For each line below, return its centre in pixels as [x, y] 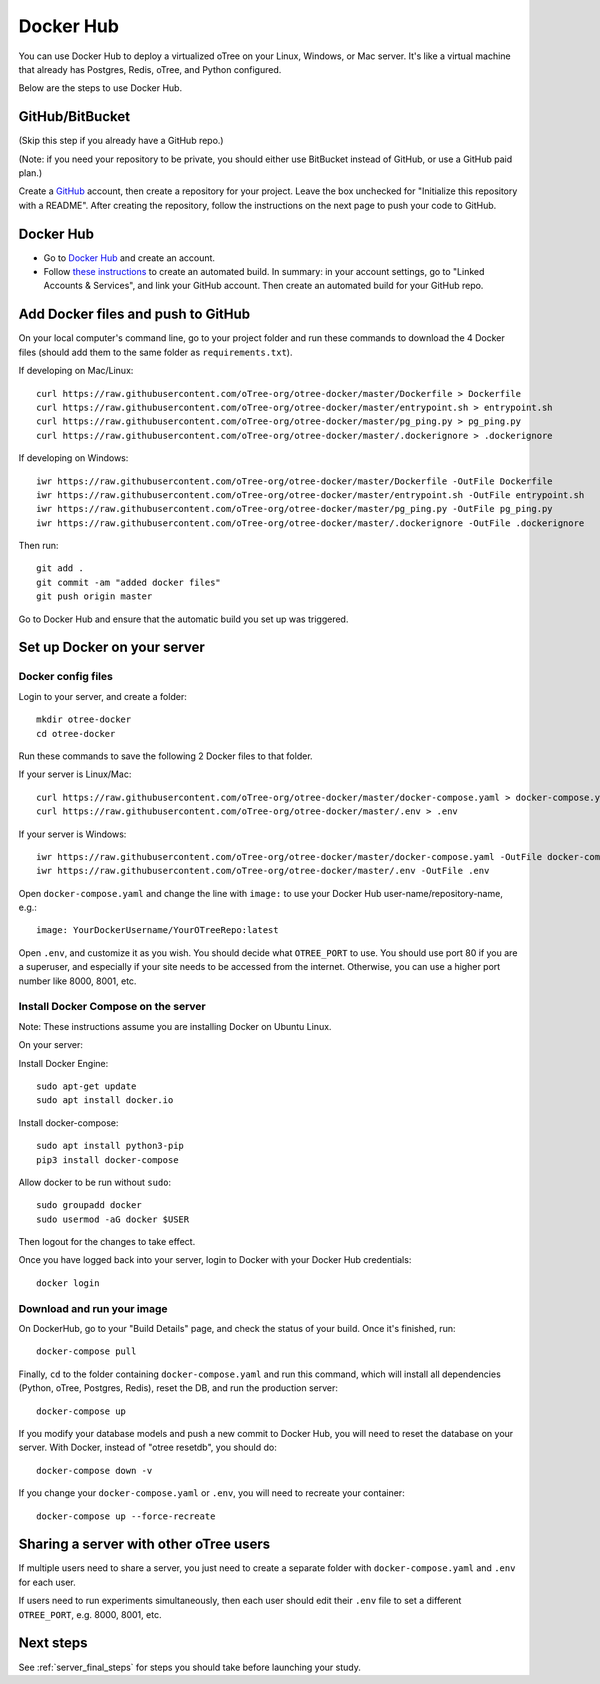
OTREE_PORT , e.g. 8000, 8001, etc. [90, 1614]
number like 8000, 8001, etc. [77, 981]
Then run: [38, 546]
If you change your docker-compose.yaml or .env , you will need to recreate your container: [211, 1493]
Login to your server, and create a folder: [102, 696]
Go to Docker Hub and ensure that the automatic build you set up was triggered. [183, 619]
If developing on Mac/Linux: [76, 371]
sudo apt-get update [86, 1086]
